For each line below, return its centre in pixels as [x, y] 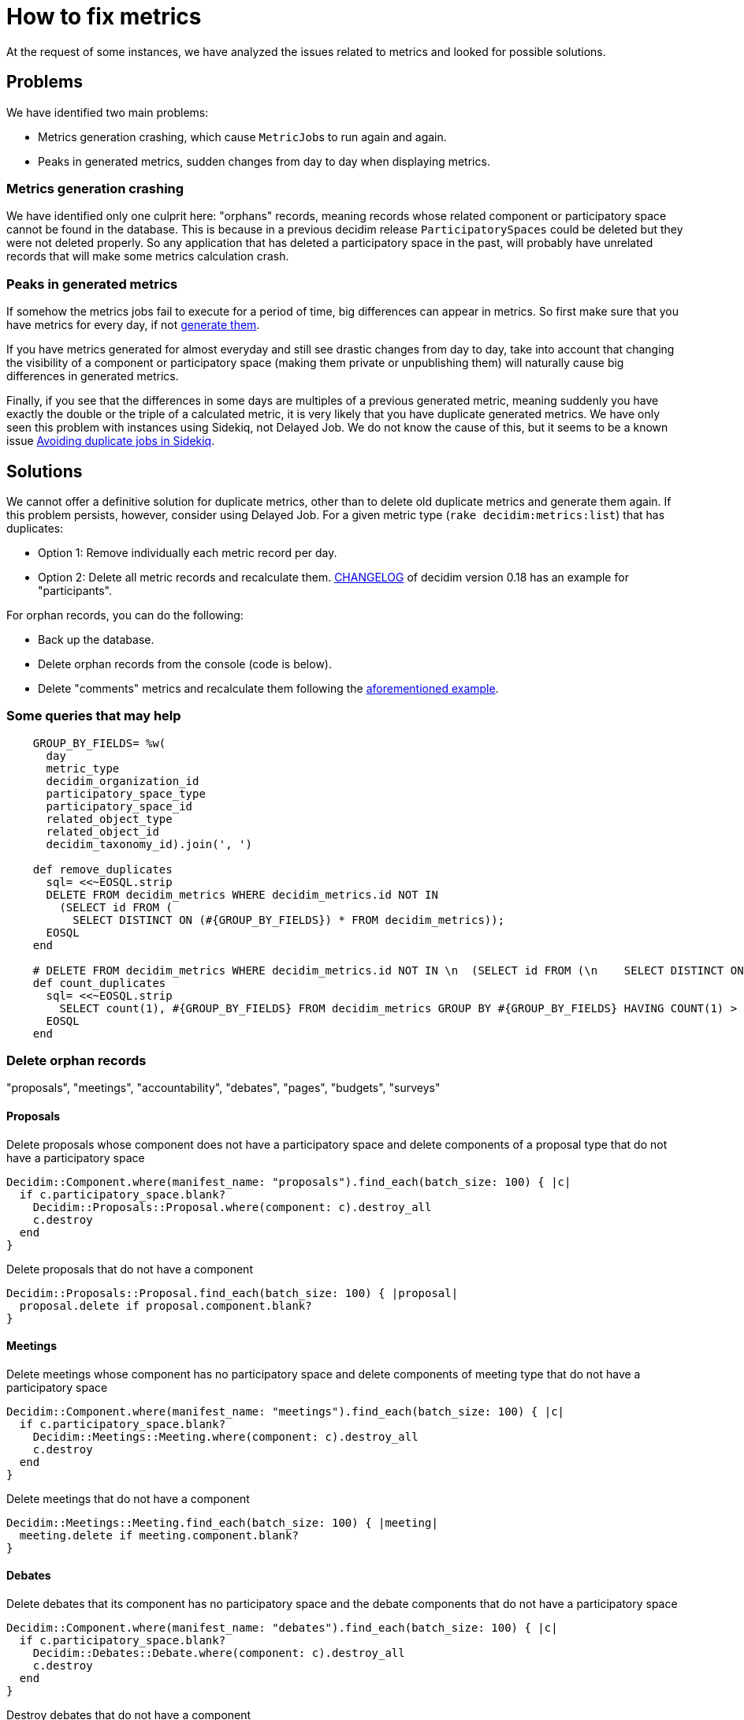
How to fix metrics [104, 17]
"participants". [75, 590]
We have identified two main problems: [108, 112]
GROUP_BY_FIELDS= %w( [99, 743]
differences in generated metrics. [93, 376]
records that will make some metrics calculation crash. [148, 256]
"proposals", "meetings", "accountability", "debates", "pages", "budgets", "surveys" [223, 1088]
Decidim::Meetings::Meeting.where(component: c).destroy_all [225, 1436]
